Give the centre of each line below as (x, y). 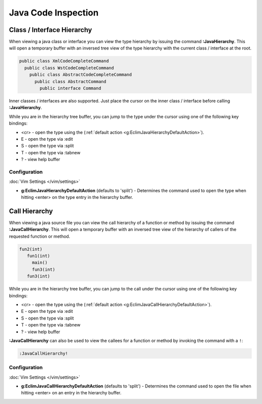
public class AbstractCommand (71, 81)
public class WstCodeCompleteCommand (69, 68)
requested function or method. (40, 236)
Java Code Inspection (54, 13)
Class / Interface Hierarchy (50, 30)
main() (40, 263)
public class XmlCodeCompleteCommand (64, 61)
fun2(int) (31, 249)
